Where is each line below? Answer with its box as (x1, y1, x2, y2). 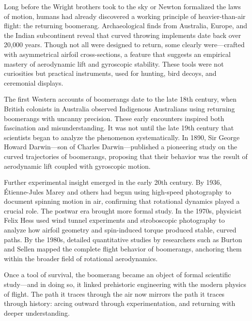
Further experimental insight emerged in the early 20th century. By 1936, (4, 177, 222, 187)
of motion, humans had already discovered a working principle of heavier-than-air (4, 11, 246, 21)
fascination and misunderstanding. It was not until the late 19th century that (4, 123, 234, 133)
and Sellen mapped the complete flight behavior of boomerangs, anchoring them (4, 244, 242, 254)
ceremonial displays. (4, 77, 63, 88)
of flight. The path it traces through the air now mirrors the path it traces (4, 288, 225, 299)
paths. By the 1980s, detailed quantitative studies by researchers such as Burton (4, 234, 242, 244)
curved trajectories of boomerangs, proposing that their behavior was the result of (4, 151, 248, 161)
